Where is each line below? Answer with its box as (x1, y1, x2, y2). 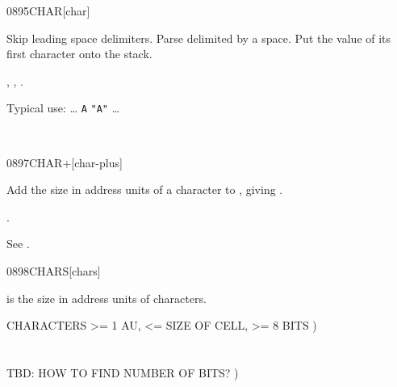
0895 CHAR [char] (6, 2, 90, 19)
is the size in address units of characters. (6, 289, 207, 306)
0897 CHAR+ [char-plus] (6, 154, 123, 170)
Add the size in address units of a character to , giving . (6, 181, 283, 198)
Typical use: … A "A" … (6, 99, 120, 116)
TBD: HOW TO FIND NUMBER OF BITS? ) (6, 364, 239, 381)
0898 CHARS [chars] (6, 263, 101, 279)
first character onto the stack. (6, 45, 153, 62)
